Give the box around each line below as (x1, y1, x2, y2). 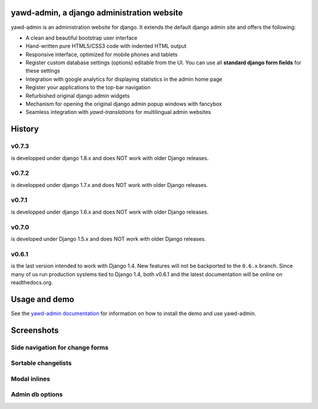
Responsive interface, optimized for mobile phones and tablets (25, 51, 178, 58)
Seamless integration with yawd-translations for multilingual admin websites (25, 109, 211, 116)
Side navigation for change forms (11, 343, 109, 351)
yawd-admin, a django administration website (11, 8, 183, 18)
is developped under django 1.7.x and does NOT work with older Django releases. (11, 181, 208, 188)
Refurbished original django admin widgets (25, 92, 130, 99)
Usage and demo (11, 294, 75, 304)
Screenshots (11, 325, 59, 335)
